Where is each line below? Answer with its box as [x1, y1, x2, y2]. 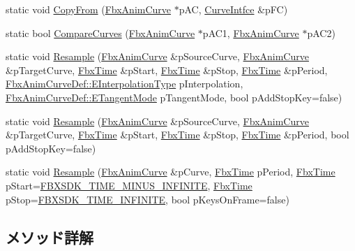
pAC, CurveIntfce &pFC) [179, 2, 288, 16]
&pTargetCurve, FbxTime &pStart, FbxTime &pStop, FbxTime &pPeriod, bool [6, 127, 349, 142]
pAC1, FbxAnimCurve [202, 25, 299, 40]
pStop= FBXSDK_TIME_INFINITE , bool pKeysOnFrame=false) [6, 192, 289, 206]
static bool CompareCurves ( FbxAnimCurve [6, 25, 195, 40]
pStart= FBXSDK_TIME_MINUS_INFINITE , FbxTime [6, 178, 252, 192]
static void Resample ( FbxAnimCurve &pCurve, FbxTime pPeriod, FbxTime [6, 164, 335, 179]
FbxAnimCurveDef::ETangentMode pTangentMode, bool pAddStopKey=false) [6, 89, 342, 104]
